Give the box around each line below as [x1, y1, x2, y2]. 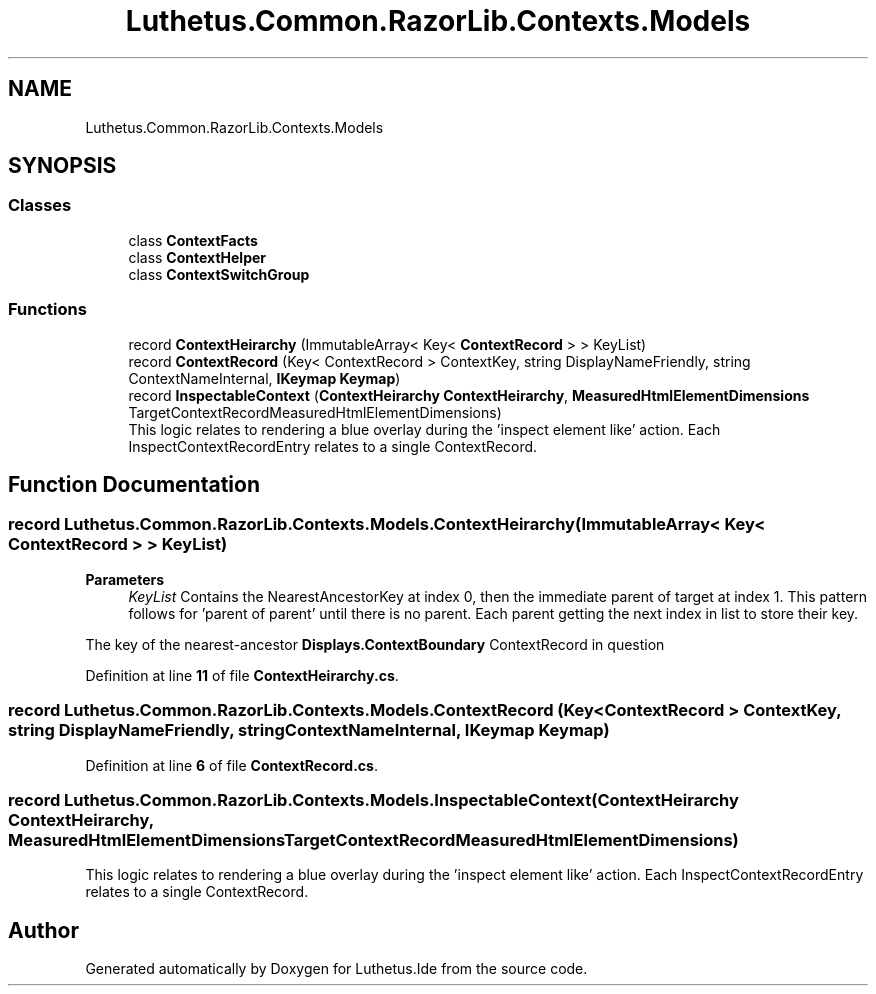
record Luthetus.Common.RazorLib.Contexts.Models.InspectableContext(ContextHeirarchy [8, 789, 739, 810]
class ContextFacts [128, 231, 258, 249]
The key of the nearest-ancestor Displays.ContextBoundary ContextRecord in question [85, 635, 665, 653]
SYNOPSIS [8, 153, 117, 179]
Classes [8, 195, 72, 216]
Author [8, 917, 79, 943]
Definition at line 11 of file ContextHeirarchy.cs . [85, 666, 399, 684]
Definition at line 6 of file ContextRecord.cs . [85, 756, 378, 774]
